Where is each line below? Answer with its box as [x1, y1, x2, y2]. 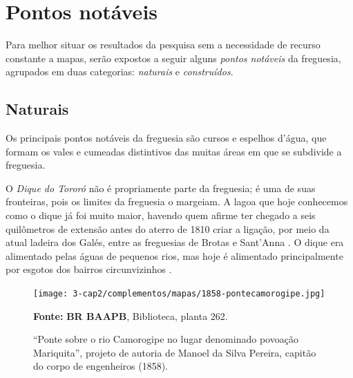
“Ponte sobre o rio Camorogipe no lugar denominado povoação [33, 332, 298, 346]
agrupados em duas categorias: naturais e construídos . [6, 64, 233, 79]
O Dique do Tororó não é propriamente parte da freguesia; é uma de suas [6, 180, 316, 195]
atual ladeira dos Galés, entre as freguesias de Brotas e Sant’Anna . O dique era [6, 235, 344, 249]
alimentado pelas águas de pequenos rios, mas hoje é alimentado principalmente [6, 248, 343, 263]
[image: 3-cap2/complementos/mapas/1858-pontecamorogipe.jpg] [33, 289, 325, 299]
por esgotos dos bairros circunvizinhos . [6, 262, 172, 276]
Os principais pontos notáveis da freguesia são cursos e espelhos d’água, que [6, 131, 327, 145]
